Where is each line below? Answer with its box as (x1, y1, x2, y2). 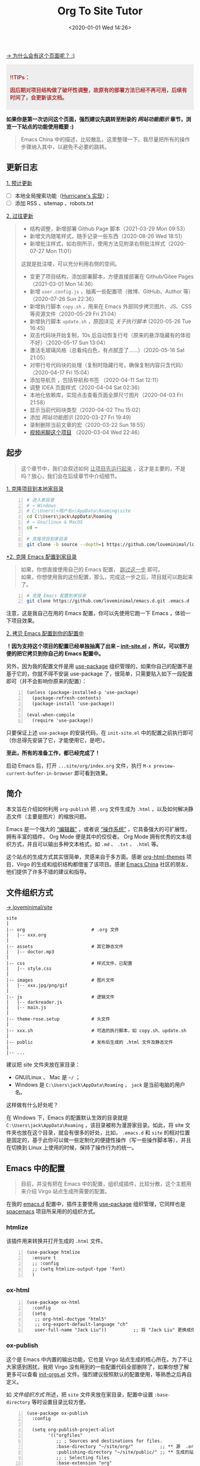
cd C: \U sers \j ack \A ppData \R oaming (26, 514, 112, 520)
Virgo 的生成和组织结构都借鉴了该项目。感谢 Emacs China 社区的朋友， (16, 861, 192, 868)
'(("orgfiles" (48, 1433, 83, 1438)
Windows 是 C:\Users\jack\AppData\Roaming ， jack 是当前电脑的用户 (14, 1081, 186, 1089)
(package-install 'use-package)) (32, 701, 115, 707)
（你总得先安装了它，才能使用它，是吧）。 (6, 737, 108, 744)
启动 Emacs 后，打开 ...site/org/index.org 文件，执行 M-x (6, 762, 152, 769)
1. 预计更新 (6, 179, 33, 187)
